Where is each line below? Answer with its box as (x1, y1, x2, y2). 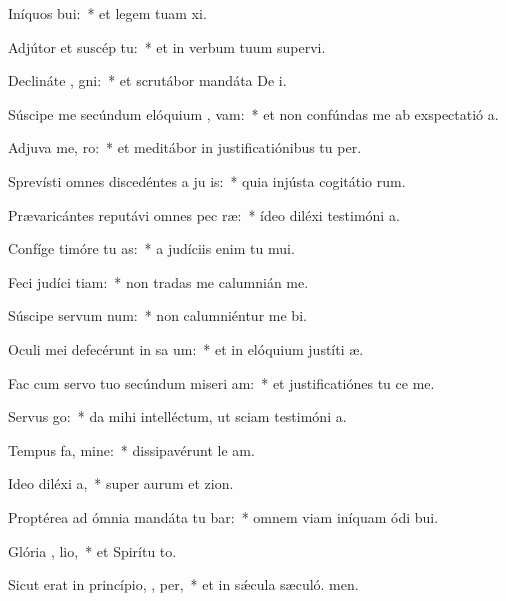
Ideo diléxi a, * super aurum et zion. (8, 473, 234, 494)
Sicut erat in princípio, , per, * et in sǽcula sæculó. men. (8, 574, 359, 595)
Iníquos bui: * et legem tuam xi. (8, 3, 207, 23)
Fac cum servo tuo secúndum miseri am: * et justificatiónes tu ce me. (8, 372, 435, 393)
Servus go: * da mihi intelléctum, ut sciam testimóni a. (8, 406, 347, 427)
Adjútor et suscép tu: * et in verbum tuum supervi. (8, 36, 326, 57)
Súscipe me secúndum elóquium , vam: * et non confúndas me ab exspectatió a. (8, 103, 499, 124)
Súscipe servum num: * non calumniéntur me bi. (8, 305, 307, 326)
